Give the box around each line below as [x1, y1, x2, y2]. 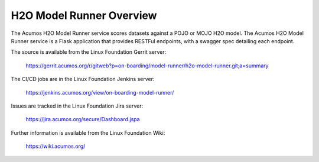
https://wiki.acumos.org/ [25, 142, 86, 150]
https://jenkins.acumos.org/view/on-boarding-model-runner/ [25, 89, 174, 96]
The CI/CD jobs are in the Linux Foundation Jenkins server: [11, 76, 155, 83]
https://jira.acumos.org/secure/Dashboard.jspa [25, 116, 140, 123]
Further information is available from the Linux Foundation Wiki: [11, 129, 165, 136]
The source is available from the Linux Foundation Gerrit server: [11, 48, 167, 56]
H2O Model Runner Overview [11, 9, 157, 22]
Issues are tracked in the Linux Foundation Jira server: [11, 102, 144, 109]
